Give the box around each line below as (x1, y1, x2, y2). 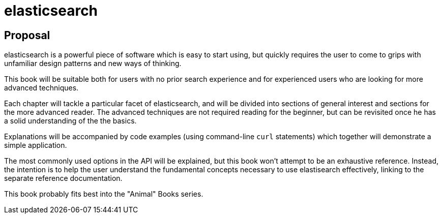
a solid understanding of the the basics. (4, 116, 137, 126)
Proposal (4, 28, 50, 42)
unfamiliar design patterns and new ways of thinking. (4, 59, 182, 68)
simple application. (4, 141, 67, 150)
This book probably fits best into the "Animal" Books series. (4, 190, 203, 199)
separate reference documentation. (4, 174, 123, 183)
